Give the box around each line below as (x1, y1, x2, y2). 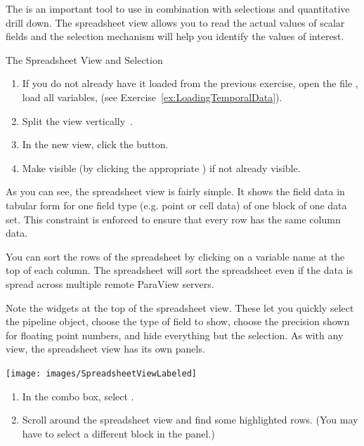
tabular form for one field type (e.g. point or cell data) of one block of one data (6, 197, 347, 212)
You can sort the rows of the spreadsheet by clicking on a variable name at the (6, 249, 345, 263)
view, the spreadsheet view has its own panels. (6, 341, 205, 356)
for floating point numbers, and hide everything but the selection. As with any (6, 327, 344, 342)
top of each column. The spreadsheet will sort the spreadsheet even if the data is (6, 263, 353, 277)
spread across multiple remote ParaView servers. (6, 276, 214, 291)
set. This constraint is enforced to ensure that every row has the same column (6, 211, 341, 226)
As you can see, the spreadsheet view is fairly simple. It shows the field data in (6, 184, 345, 199)
